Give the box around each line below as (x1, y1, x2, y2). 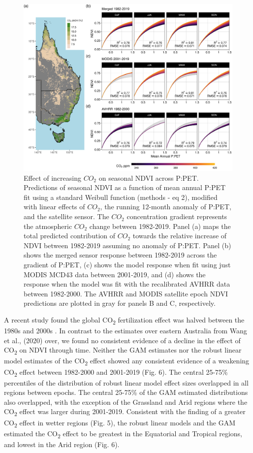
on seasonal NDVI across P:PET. (98, 172, 199, 183)
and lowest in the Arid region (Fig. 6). (4, 439, 120, 449)
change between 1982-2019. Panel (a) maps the (89, 221, 231, 231)
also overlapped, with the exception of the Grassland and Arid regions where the (4, 396, 248, 407)
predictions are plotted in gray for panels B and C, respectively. (24, 298, 216, 308)
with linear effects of (24, 201, 85, 212)
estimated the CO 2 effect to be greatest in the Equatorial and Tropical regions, (4, 428, 242, 440)
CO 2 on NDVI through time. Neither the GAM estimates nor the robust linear (4, 345, 242, 356)
